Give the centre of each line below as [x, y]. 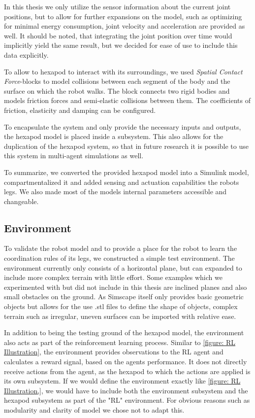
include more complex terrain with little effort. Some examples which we [113, 277]
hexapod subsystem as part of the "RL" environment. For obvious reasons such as [127, 400]
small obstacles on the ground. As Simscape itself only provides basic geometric [124, 296]
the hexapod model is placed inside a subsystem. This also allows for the [114, 136]
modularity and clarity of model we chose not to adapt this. [94, 409]
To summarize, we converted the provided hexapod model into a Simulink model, [127, 172]
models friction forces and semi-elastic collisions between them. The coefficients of [127, 100]
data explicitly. [26, 54]
